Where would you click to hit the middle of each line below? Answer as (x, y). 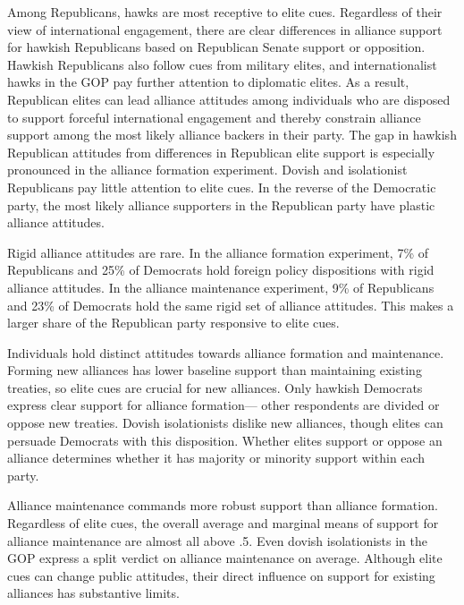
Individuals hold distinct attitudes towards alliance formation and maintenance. (226, 352)
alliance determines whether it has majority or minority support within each (216, 458)
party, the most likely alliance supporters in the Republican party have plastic (221, 205)
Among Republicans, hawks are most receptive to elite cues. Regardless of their (225, 12)
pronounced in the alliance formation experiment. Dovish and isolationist (207, 170)
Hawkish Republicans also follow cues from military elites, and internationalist (222, 64)
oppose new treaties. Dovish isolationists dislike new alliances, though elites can (225, 423)
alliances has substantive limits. (93, 593)
